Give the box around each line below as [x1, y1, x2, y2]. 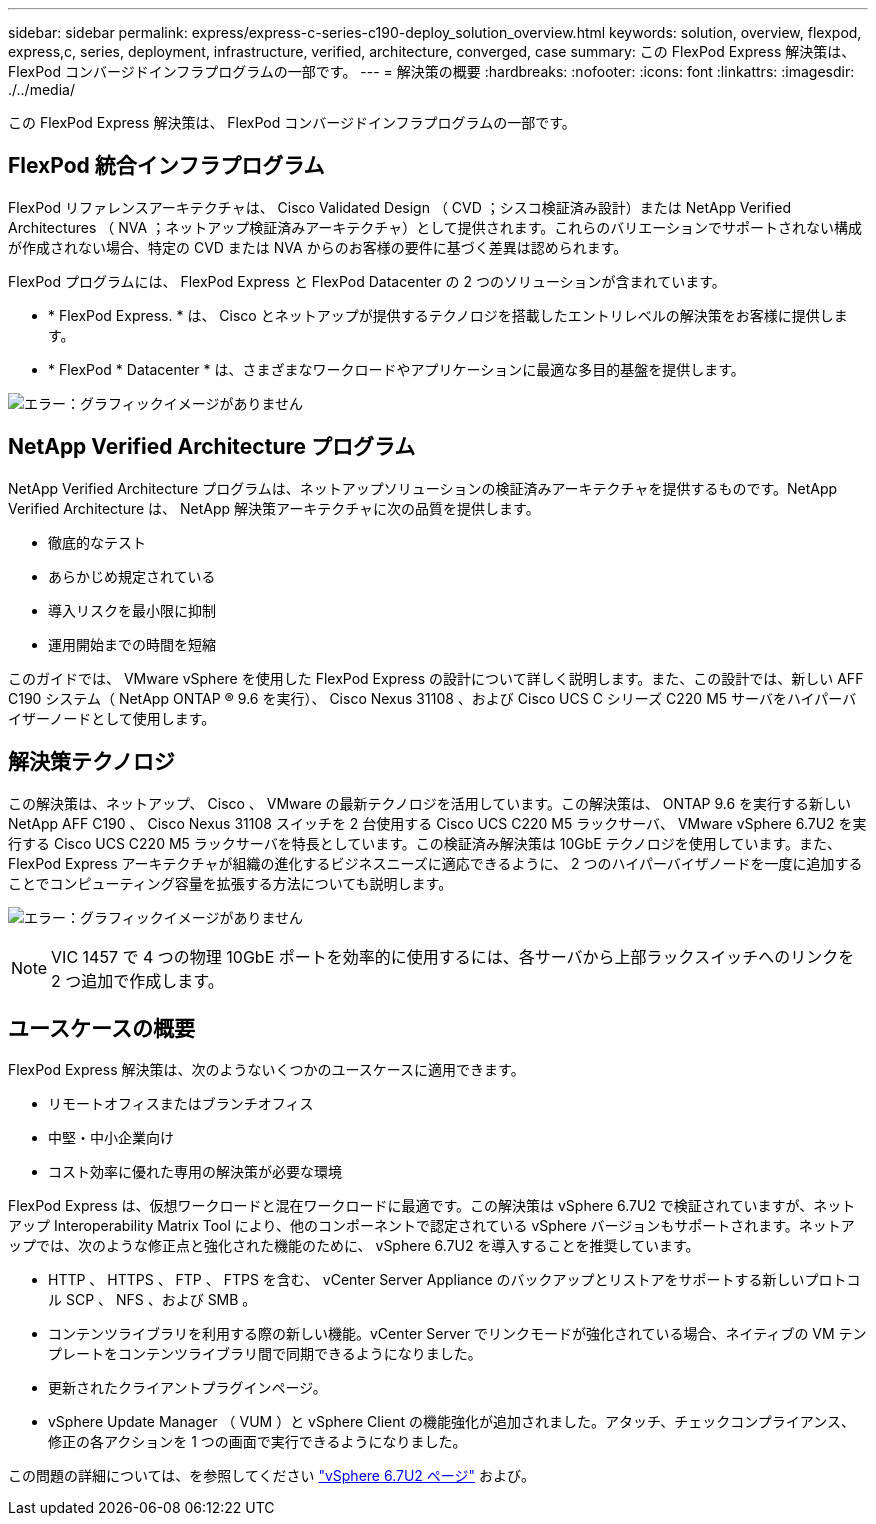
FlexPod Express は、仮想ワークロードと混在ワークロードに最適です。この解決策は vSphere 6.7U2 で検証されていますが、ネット [8, 1197, 856, 1215]
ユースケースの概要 [8, 1015, 195, 1041]
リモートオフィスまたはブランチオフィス [48, 1095, 314, 1113]
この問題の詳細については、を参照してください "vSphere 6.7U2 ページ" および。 [8, 1467, 535, 1485]
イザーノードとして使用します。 [8, 709, 216, 727]
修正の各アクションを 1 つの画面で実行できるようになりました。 [48, 1433, 467, 1451]
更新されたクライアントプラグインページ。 [48, 1379, 327, 1397]
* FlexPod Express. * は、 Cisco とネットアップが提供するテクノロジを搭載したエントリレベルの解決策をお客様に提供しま [48, 306, 848, 324]
